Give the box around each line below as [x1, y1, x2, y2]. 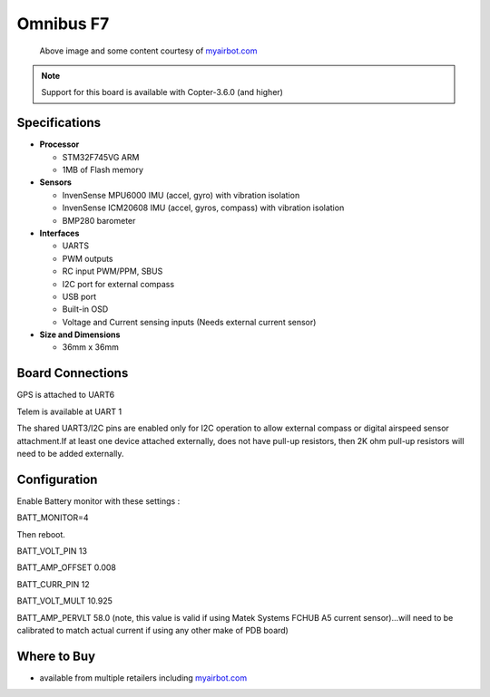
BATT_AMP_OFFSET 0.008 [16, 562, 117, 573]
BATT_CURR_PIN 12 [16, 578, 90, 589]
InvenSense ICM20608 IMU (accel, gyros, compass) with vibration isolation [62, 202, 345, 213]
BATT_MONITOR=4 [16, 512, 90, 523]
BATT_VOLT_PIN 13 [16, 546, 88, 557]
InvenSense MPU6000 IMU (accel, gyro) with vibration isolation [62, 189, 300, 200]
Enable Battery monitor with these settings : [16, 495, 181, 507]
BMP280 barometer [62, 215, 136, 226]
